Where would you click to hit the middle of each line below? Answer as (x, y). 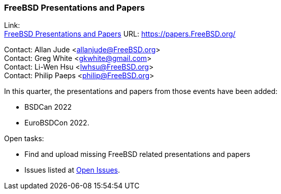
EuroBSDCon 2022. (57, 123)
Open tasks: (24, 139)
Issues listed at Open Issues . (72, 170)
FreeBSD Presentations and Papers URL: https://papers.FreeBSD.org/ (120, 34)
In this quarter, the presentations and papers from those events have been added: (141, 91)
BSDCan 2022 (48, 107)
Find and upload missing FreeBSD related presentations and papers (137, 154)
